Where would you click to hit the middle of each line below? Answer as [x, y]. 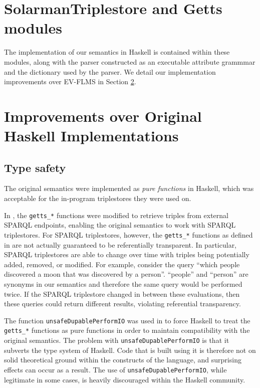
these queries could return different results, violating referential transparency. [122, 304]
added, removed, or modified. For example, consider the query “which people [122, 264]
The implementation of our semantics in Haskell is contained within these [117, 52]
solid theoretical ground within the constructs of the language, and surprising [123, 360]
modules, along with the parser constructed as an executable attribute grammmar [130, 61]
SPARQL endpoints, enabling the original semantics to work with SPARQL [120, 225]
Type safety [35, 167]
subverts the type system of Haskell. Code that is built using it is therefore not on [130, 350]
